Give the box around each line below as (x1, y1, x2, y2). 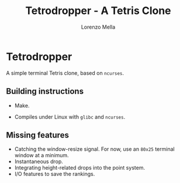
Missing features (6, 130, 69, 140)
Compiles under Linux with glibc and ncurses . (14, 113, 126, 120)
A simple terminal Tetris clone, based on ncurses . (6, 69, 124, 77)
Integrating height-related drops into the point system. (14, 164, 145, 171)
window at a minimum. (14, 152, 69, 159)
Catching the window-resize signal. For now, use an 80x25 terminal (14, 146, 175, 153)
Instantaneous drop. (14, 158, 63, 165)
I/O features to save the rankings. (14, 171, 95, 178)
